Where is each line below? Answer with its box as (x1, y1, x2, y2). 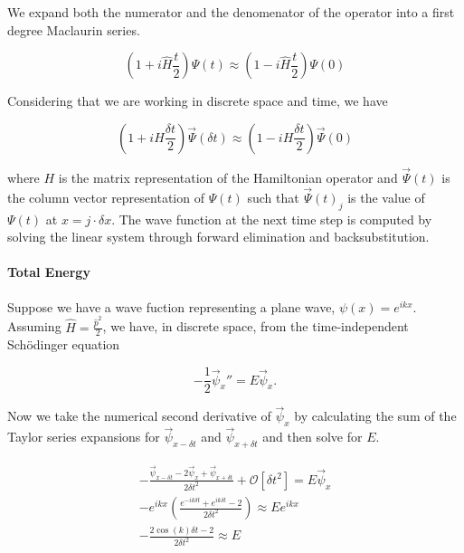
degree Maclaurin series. (7, 20, 140, 39)
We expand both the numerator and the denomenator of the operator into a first (7, 3, 455, 21)
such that (247, 187, 299, 206)
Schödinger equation (7, 335, 120, 354)
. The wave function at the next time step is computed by (111, 209, 432, 228)
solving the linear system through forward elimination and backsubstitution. (7, 227, 430, 246)
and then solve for (262, 427, 363, 446)
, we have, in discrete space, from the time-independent (102, 317, 409, 336)
